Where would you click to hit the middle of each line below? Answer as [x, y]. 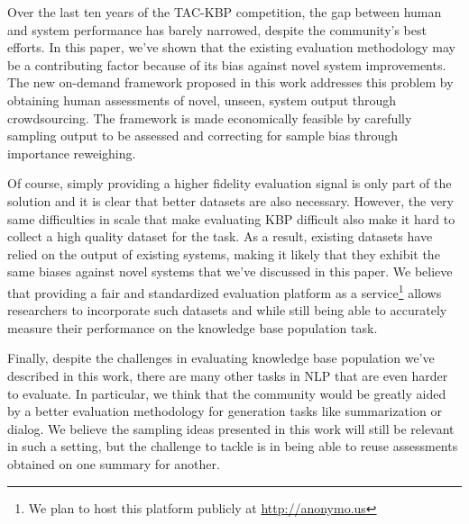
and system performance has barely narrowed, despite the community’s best [217, 29]
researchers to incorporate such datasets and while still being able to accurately [227, 310]
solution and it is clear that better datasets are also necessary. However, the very [230, 200]
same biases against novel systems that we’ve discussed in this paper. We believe [230, 271]
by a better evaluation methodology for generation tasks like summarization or [225, 411]
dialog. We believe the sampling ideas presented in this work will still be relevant [231, 428]
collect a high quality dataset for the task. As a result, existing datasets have [220, 236]
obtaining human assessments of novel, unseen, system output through [202, 99]
